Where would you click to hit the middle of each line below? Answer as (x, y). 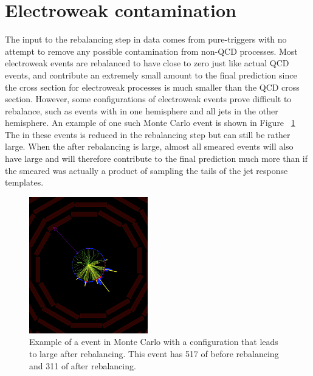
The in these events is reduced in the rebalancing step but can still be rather (148, 134)
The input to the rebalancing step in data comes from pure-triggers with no (146, 39)
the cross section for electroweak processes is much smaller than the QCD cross (152, 87)
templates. (24, 182)
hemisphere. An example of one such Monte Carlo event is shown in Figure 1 (150, 123)
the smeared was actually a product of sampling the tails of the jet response (146, 170)
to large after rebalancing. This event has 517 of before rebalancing (154, 353)
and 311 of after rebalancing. (83, 365)
